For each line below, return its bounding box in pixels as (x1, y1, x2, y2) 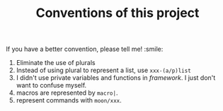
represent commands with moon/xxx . (16, 96, 122, 105)
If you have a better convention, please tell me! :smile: (6, 45, 164, 54)
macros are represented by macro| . (16, 88, 118, 97)
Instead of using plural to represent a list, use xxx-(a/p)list (16, 66, 191, 75)
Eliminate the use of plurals (16, 59, 96, 67)
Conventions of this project (35, 5, 200, 21)
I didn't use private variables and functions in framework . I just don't (16, 74, 216, 82)
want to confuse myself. (16, 81, 87, 90)
